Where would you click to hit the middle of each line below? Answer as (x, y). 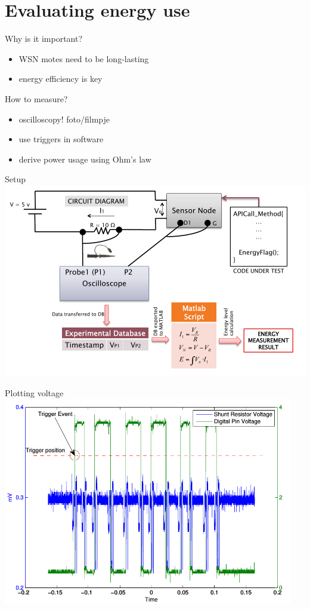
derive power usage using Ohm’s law (85, 159)
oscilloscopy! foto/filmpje (64, 119)
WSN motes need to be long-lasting (84, 58)
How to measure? (36, 98)
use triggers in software (61, 139)
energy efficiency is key (61, 79)
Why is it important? (44, 39)
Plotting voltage (34, 393)
